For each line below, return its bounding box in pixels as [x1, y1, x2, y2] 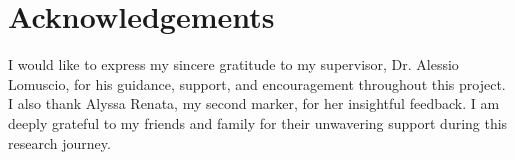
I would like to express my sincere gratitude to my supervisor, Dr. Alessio [8, 54, 459, 75]
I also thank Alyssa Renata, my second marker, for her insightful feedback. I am [8, 93, 500, 114]
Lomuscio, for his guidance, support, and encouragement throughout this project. [8, 73, 506, 94]
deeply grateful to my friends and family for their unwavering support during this [8, 112, 508, 133]
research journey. [8, 132, 111, 153]
